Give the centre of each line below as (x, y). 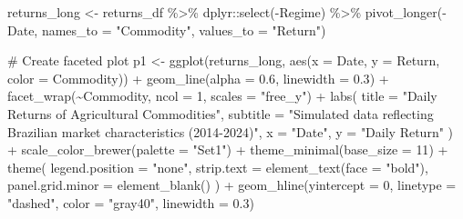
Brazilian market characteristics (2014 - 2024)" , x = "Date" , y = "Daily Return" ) (231, 131)
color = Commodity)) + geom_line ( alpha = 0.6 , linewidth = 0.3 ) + (198, 78)
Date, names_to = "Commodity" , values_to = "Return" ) (167, 30)
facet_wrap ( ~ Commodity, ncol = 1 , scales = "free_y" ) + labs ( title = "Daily (222, 96)
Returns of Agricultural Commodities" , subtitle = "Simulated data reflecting (221, 113)
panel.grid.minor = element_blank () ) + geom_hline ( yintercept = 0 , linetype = (232, 185)
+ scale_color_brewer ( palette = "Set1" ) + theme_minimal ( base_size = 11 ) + (228, 149)
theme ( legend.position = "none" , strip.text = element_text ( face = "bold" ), (218, 167)
